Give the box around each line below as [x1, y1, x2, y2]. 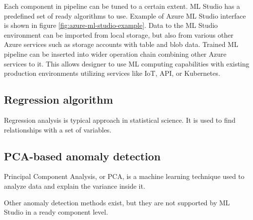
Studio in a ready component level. [4, 207, 108, 217]
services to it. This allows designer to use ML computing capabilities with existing [4, 58, 250, 68]
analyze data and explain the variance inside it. [4, 180, 145, 191]
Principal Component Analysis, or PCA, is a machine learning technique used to [4, 171, 245, 181]
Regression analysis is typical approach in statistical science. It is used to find [4, 114, 236, 125]
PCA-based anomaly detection [4, 148, 161, 163]
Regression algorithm [4, 92, 113, 107]
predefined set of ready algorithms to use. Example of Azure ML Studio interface [4, 10, 246, 21]
